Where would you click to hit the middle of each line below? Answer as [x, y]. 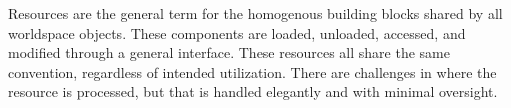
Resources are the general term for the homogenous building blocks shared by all [255, 13]
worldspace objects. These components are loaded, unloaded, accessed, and [237, 32]
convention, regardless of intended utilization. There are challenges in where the [252, 71]
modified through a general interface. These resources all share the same [229, 52]
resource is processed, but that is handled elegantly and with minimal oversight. [253, 91]
